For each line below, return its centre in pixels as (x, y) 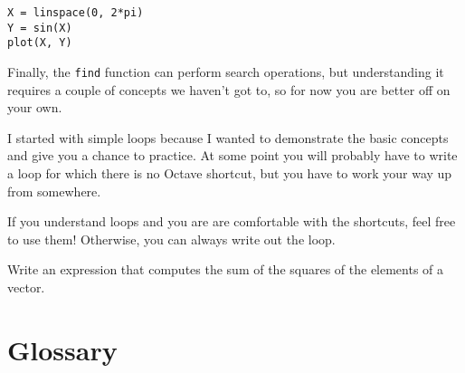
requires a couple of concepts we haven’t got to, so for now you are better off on (229, 89)
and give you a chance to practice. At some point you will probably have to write (232, 155)
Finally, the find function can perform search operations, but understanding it (226, 71)
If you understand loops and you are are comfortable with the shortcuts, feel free (232, 221)
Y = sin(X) (40, 28)
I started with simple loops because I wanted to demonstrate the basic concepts (228, 137)
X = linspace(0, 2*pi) (76, 13)
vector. (26, 287)
